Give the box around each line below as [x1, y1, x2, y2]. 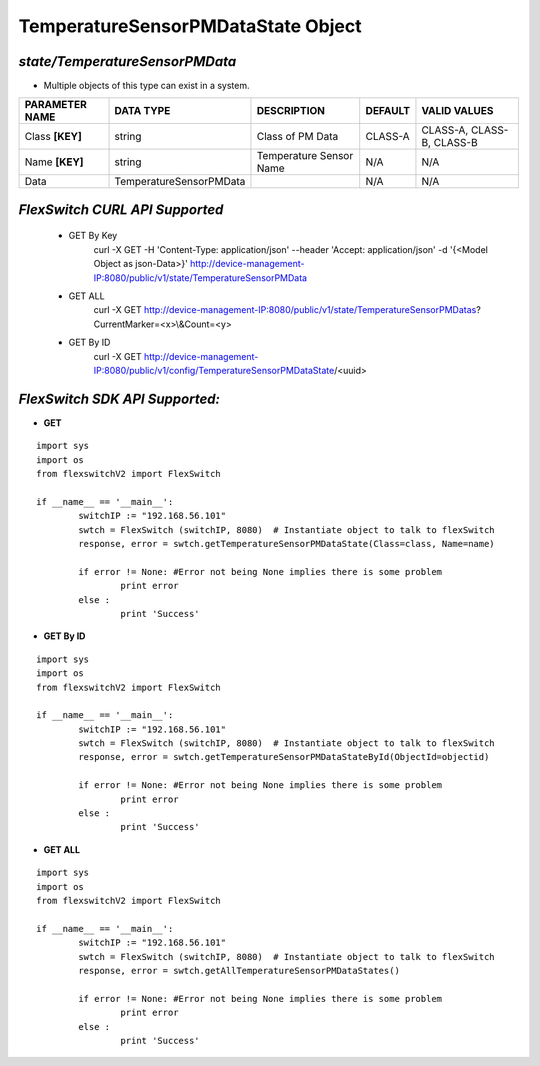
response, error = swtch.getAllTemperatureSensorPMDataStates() [78, 965, 400, 976]
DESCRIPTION [256, 104, 325, 118]
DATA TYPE [114, 104, 171, 118]
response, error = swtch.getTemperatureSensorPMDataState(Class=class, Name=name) [78, 538, 495, 550]
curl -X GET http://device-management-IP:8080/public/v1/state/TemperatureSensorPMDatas [93, 304, 477, 316]
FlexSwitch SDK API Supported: [18, 390, 220, 407]
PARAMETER [24, 98, 87, 112]
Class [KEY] [24, 130, 82, 144]
